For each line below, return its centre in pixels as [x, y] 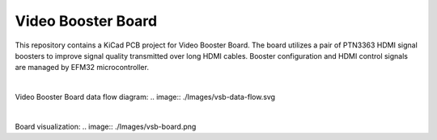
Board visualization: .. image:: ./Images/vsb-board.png [106, 126]
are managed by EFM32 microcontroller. [82, 68]
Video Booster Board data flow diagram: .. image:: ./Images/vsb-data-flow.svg [145, 97]
